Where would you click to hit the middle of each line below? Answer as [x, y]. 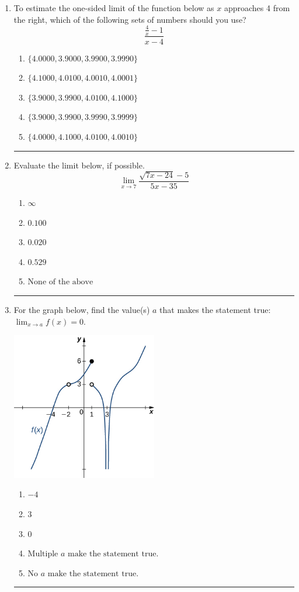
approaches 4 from [257, 8]
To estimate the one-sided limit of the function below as [114, 8]
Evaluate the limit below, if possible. [79, 165]
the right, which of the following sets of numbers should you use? [130, 19]
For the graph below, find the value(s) [82, 309]
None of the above [60, 282]
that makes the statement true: [215, 309]
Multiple [43, 554]
